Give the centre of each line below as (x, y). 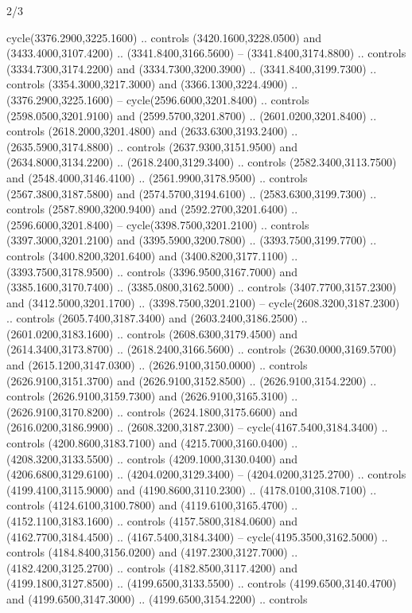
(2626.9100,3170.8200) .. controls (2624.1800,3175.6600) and (152, 411)
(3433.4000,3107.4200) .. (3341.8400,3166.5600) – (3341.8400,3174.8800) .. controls (206, 53)
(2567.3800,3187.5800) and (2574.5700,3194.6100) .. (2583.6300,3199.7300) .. (192, 193)
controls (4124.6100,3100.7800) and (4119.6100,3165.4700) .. (152, 505)
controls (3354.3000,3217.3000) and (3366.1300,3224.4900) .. (152, 84)
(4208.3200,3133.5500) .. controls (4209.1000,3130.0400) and (152, 458)
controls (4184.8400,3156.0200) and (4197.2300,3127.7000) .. (152, 552)
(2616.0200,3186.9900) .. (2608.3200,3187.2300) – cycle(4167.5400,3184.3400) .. (197, 427)
